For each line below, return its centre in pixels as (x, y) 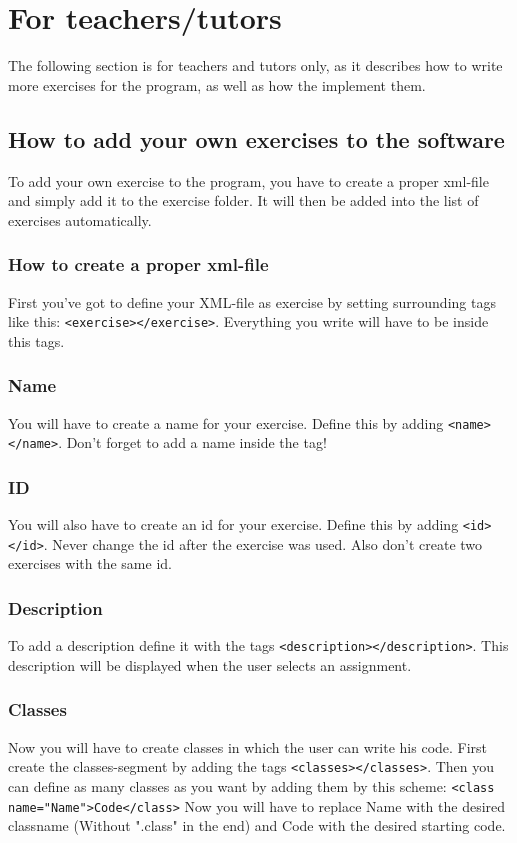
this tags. (36, 340)
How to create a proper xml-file (138, 264)
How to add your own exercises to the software (256, 138)
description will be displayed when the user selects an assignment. (210, 664)
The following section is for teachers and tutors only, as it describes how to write (255, 65)
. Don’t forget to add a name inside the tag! (192, 442)
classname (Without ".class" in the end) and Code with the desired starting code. (257, 825)
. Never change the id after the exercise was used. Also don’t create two (263, 543)
